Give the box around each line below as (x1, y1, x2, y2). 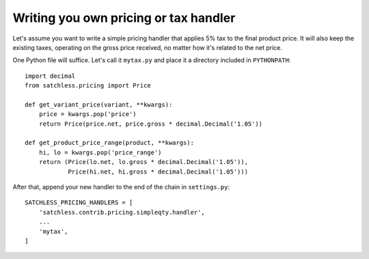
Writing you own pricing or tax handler (12, 10, 236, 25)
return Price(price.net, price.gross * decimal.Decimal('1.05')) (38, 120, 263, 128)
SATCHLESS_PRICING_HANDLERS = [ (25, 199, 133, 206)
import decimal (25, 72, 76, 80)
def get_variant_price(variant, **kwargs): (25, 100, 173, 109)
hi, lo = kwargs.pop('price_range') (38, 148, 162, 156)
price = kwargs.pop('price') (38, 110, 137, 118)
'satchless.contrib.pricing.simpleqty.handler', (38, 208, 205, 216)
